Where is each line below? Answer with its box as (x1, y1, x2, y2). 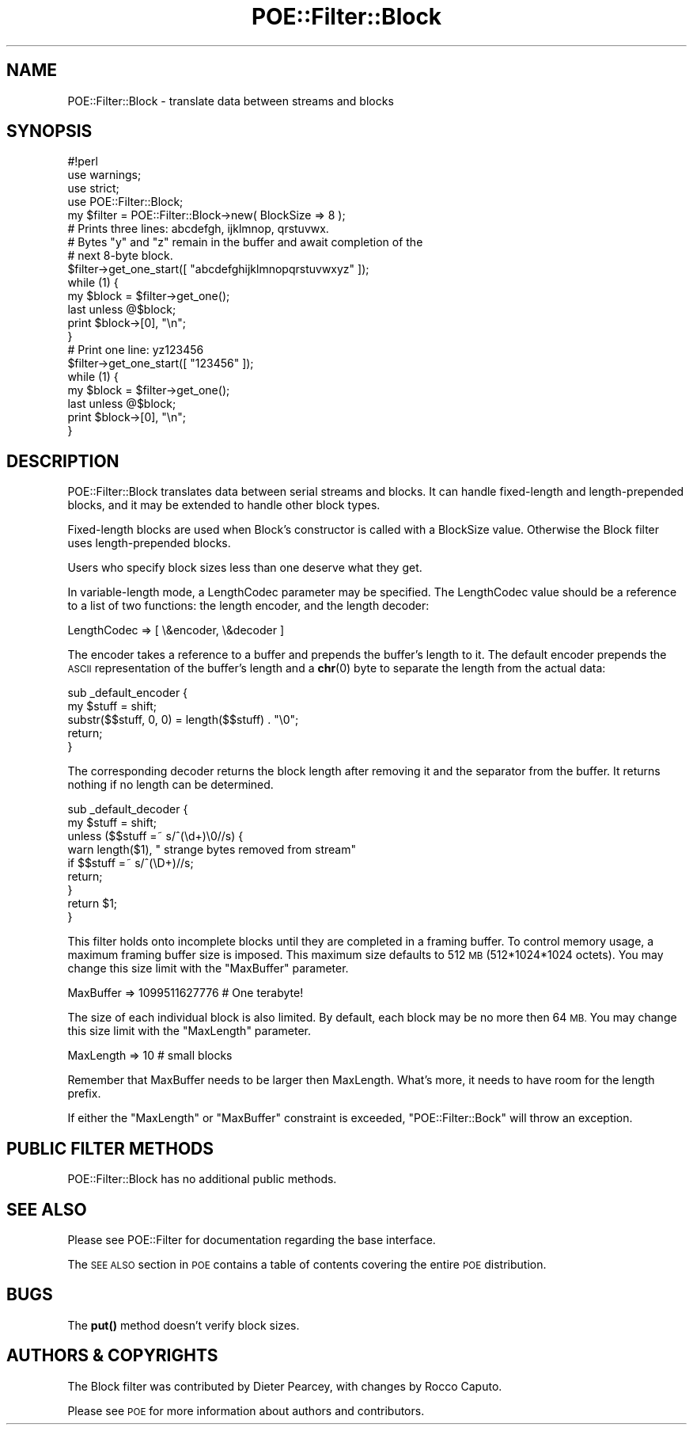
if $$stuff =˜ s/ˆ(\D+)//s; (67, 856, 194, 870)
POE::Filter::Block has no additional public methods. (67, 1172, 337, 1186)
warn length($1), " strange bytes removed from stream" (67, 843, 356, 857)
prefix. (67, 1087, 101, 1101)
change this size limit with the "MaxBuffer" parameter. (67, 961, 349, 976)
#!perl (67, 154, 98, 169)
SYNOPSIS (6, 121, 93, 142)
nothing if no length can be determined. (67, 778, 274, 792)
